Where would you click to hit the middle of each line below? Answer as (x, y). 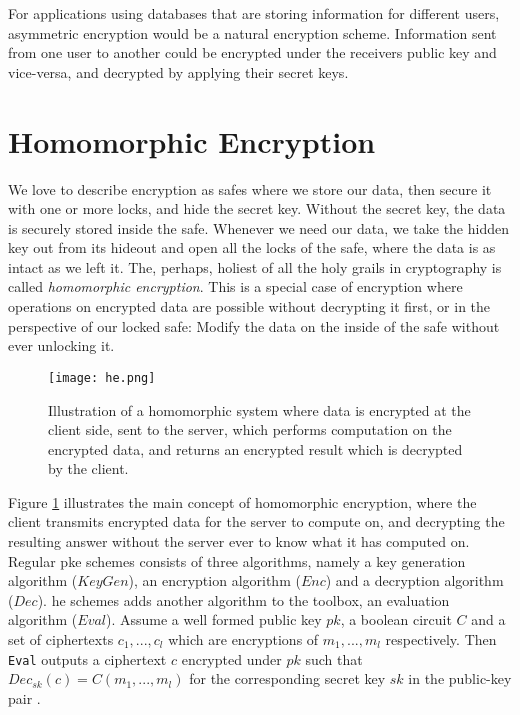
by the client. (88, 468)
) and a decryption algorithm (414, 580)
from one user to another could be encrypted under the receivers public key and (252, 52)
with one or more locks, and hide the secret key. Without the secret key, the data (257, 208)
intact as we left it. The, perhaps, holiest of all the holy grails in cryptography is (255, 266)
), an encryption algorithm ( (214, 580)
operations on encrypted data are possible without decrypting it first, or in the (249, 306)
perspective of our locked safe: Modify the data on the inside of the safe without (254, 325)
